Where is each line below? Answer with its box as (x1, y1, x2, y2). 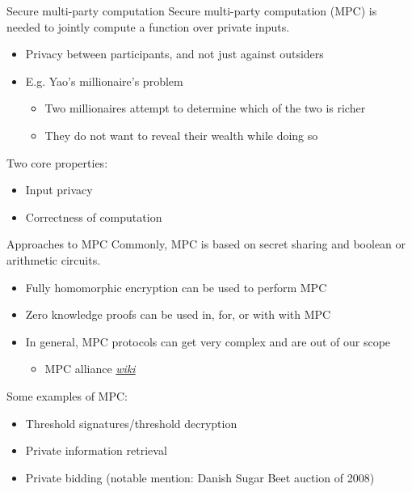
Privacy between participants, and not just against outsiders (25, 45, 324, 62)
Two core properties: (6, 154, 108, 171)
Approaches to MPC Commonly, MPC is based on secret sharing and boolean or (6, 235, 406, 252)
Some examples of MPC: (6, 387, 128, 404)
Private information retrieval (25, 442, 167, 459)
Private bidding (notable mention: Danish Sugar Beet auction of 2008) (25, 469, 375, 486)
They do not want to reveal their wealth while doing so (44, 126, 318, 143)
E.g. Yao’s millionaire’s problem (25, 72, 183, 89)
